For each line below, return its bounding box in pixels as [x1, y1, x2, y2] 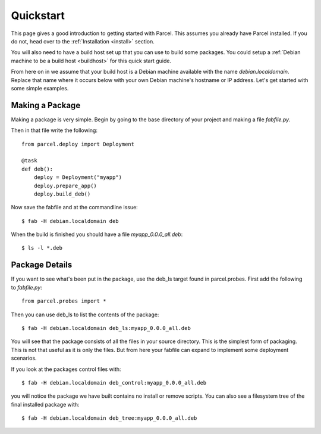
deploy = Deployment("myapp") [33, 174, 122, 181]
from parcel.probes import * [21, 298, 106, 304]
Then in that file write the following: [11, 127, 98, 134]
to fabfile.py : [11, 284, 43, 291]
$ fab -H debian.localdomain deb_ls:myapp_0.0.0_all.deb [21, 325, 191, 331]
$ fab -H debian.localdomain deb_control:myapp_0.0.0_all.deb [21, 379, 207, 386]
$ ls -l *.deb [21, 244, 62, 251]
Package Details [11, 260, 73, 270]
